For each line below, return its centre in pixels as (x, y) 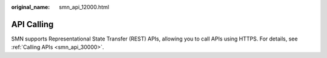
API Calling (32, 24)
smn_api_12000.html (84, 7)
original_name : (31, 7)
